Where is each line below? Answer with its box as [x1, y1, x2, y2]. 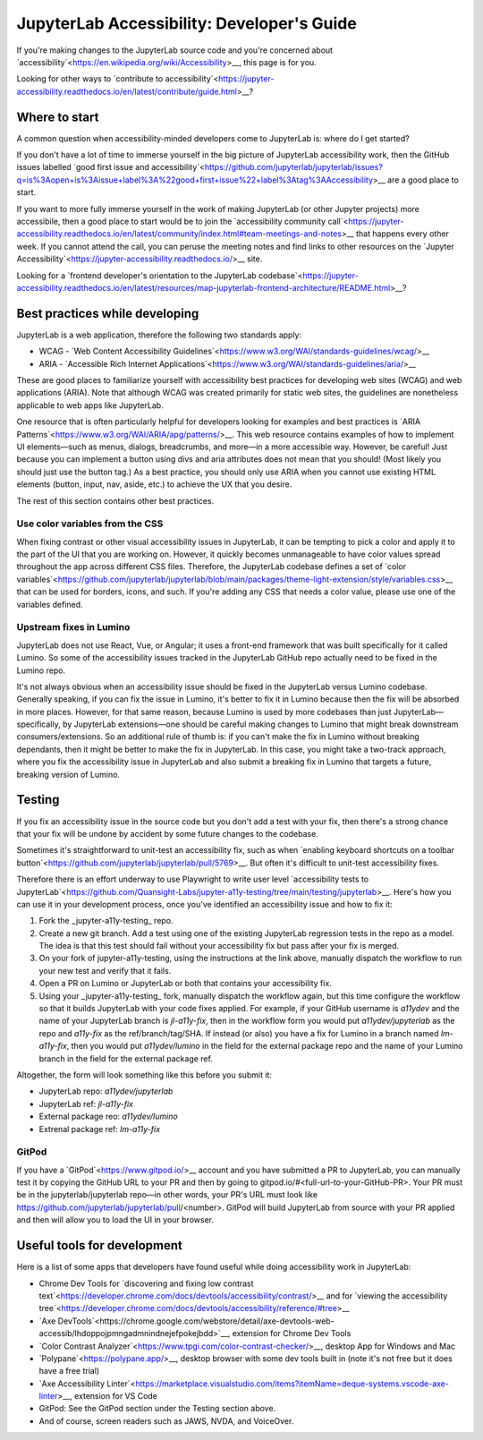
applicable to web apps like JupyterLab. [16, 399, 165, 411]
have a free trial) [38, 1366, 100, 1376]
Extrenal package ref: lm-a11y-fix [38, 1123, 161, 1134]
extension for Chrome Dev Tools [232, 1328, 352, 1339]
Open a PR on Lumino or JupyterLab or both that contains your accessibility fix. [38, 978, 333, 989]
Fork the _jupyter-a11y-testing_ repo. [38, 916, 174, 926]
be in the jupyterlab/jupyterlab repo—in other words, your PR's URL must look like [16, 1189, 318, 1200]
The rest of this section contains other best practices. [16, 495, 215, 506]
